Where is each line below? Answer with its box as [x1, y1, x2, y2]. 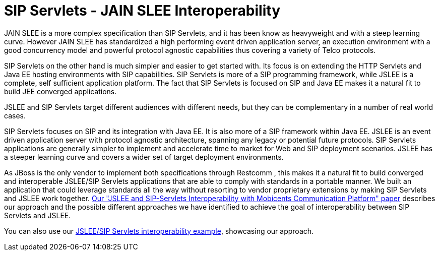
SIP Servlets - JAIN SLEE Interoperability [4, 2, 280, 19]
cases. [4, 111, 26, 120]
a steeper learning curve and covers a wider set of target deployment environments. [4, 152, 284, 161]
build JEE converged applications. [4, 87, 117, 96]
